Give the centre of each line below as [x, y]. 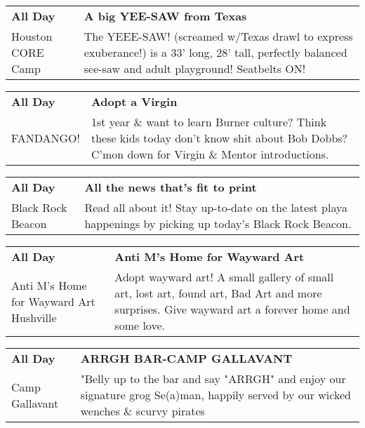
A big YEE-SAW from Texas [165, 16]
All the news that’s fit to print [171, 187]
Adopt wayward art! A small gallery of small [224, 277]
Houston [32, 36]
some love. [140, 325]
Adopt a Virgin [134, 101]
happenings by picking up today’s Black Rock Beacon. [218, 223]
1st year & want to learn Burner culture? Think [209, 122]
